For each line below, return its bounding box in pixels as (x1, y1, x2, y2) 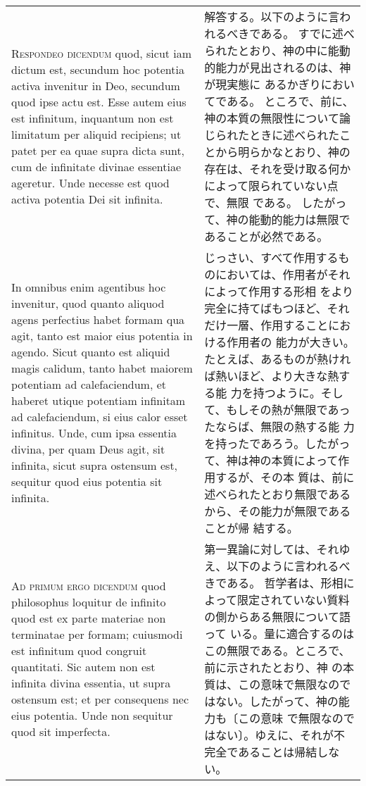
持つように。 (253, 385, 321, 401)
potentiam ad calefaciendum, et (11, 376, 167, 392)
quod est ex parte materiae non (11, 610, 166, 626)
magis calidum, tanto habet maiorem (11, 360, 193, 376)
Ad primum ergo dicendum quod (11, 578, 166, 594)
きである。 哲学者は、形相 (204, 575, 343, 591)
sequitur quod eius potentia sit (11, 473, 163, 489)
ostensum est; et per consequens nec (11, 691, 189, 707)
